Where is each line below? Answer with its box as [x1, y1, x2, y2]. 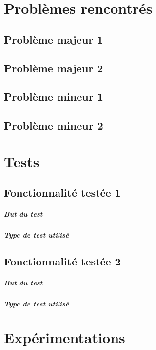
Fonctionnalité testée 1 [4, 185, 121, 200]
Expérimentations [4, 327, 125, 347]
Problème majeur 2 [4, 60, 103, 75]
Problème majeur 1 [4, 31, 103, 46]
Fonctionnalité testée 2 [4, 254, 121, 269]
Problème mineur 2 [4, 118, 103, 133]
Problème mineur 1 [4, 89, 103, 104]
